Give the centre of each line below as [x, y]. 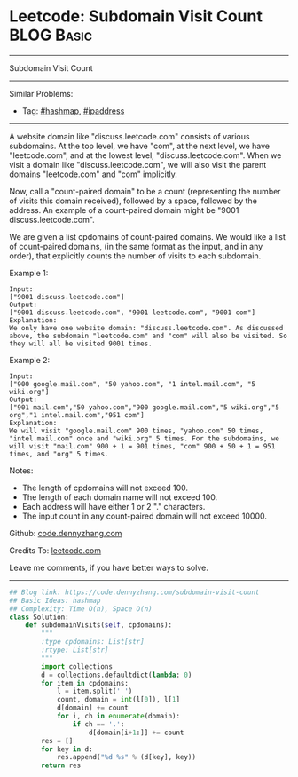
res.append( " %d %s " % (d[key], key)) [126, 757]
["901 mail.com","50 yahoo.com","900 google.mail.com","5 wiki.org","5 [144, 407]
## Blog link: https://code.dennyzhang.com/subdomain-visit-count [134, 592]
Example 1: [29, 273]
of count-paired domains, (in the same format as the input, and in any [136, 246]
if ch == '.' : [98, 724]
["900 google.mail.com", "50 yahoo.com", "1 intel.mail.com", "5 [132, 384]
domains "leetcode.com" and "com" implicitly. [93, 174]
